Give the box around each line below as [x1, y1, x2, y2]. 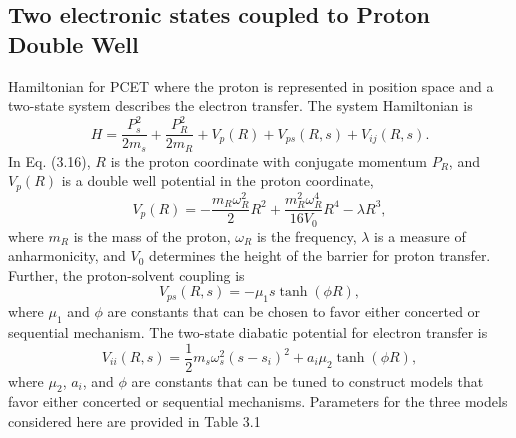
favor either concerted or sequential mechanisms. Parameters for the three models [8, 391, 508, 412]
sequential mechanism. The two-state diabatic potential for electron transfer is [8, 321, 488, 342]
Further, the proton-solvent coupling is [8, 264, 245, 285]
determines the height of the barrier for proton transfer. [149, 245, 491, 266]
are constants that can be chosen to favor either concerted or [107, 301, 481, 322]
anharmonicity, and [8, 245, 126, 266]
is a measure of [374, 225, 466, 246]
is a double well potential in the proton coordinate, [61, 170, 374, 191]
